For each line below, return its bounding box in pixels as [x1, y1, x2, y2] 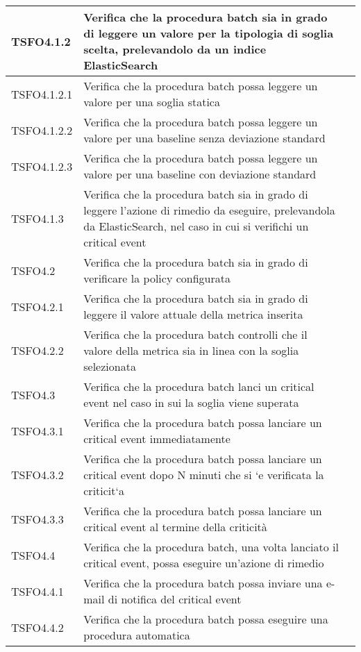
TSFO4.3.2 [11, 467, 64, 483]
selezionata [83, 358, 136, 374]
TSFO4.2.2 [11, 342, 64, 358]
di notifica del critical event [108, 591, 242, 607]
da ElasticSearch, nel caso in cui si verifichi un [83, 218, 309, 234]
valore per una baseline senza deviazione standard [83, 130, 326, 146]
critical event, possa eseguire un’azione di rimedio [83, 555, 324, 571]
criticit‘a [83, 483, 124, 499]
